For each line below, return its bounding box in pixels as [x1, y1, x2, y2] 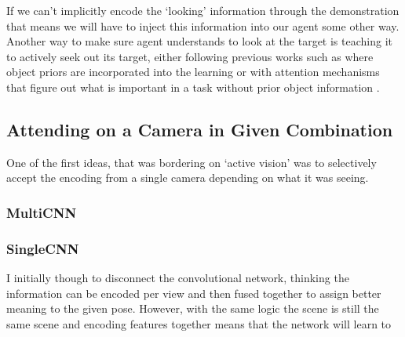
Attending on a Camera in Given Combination [6, 117, 393, 141]
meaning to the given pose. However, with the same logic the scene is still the [6, 300, 379, 317]
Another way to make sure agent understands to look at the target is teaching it [6, 33, 392, 49]
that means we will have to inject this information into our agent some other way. [6, 17, 400, 34]
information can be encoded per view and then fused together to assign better [6, 284, 381, 301]
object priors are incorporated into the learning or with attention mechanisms [6, 63, 380, 80]
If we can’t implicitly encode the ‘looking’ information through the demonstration [6, 2, 400, 18]
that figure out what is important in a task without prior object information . [6, 78, 380, 95]
